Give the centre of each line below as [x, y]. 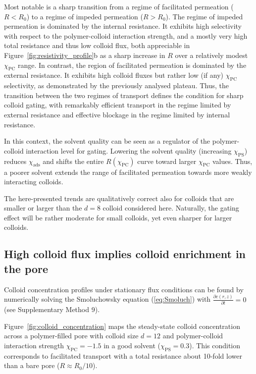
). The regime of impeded [204, 16]
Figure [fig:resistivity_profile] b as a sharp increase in [85, 55]
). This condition [215, 345]
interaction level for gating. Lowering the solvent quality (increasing [129, 150]
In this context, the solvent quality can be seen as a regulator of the [107, 141]
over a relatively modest [211, 55]
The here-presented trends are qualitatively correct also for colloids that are [119, 198]
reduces [15, 161]
